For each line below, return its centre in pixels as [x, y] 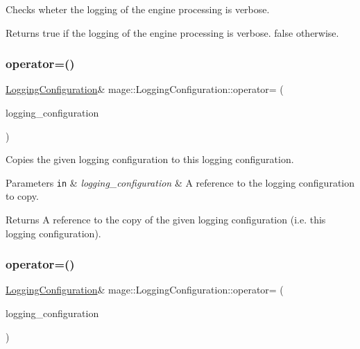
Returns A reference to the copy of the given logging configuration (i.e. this [166, 220]
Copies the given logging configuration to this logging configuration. [150, 159]
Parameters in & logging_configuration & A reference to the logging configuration [180, 182]
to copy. [22, 196]
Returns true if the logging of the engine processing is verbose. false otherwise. [172, 32]
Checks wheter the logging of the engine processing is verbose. [138, 9]
